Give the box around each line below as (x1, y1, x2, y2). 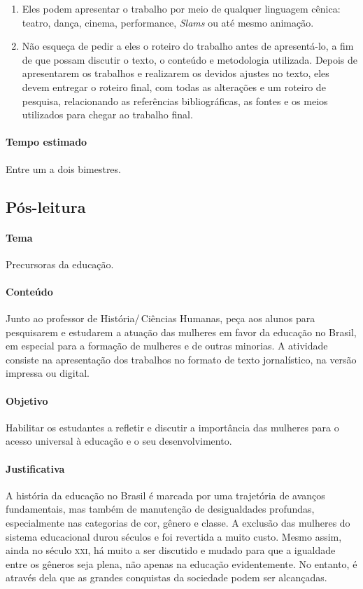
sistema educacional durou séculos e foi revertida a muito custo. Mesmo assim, (6, 529, 342, 543)
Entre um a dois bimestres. (6, 161, 121, 176)
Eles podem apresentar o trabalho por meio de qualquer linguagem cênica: (22, 1, 341, 15)
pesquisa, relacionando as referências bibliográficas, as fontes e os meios (22, 93, 328, 108)
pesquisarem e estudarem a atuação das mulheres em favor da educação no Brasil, (6, 324, 357, 339)
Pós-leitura (6, 195, 86, 217)
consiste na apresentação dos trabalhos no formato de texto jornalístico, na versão (6, 352, 357, 366)
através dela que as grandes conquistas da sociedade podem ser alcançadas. (6, 570, 327, 585)
